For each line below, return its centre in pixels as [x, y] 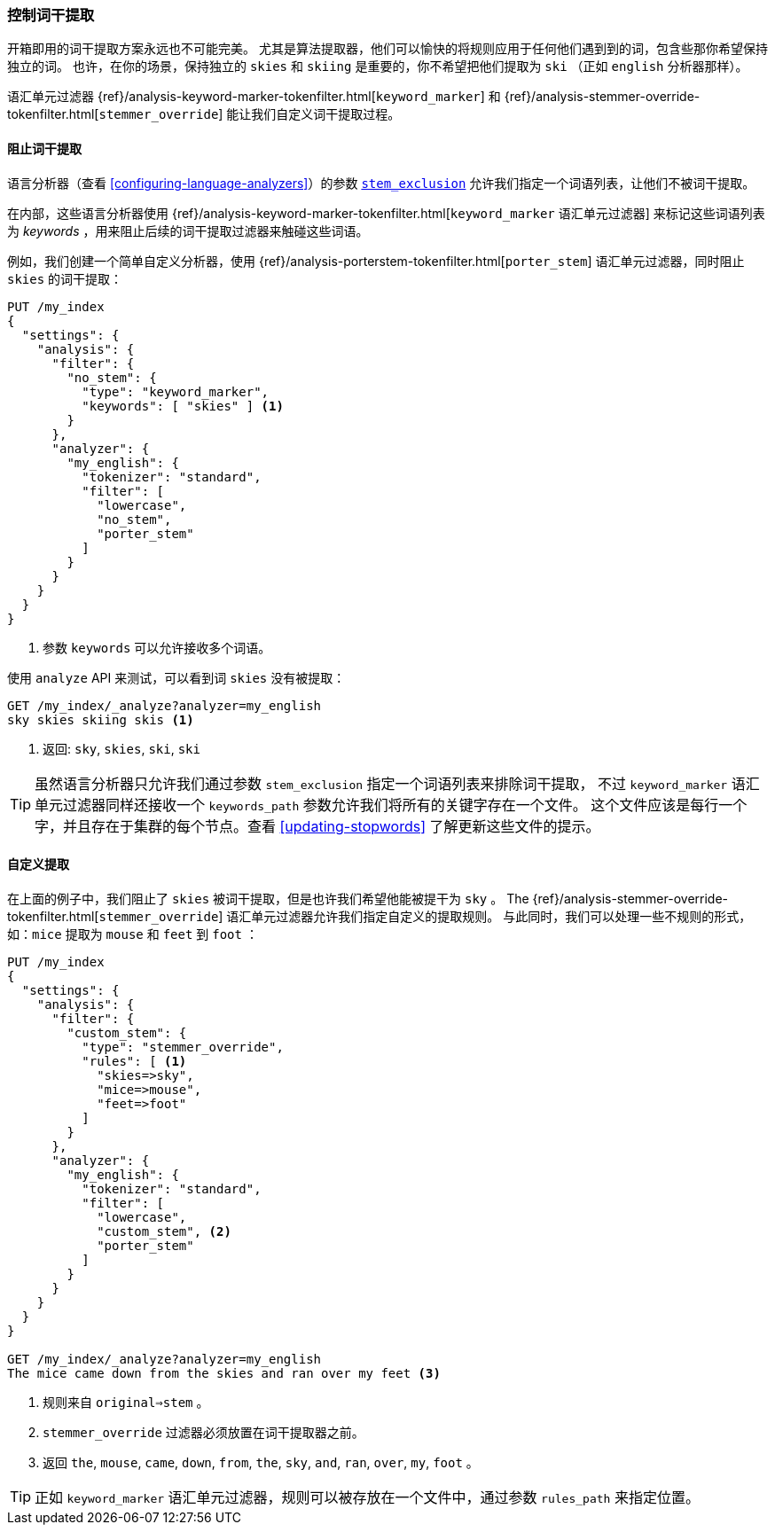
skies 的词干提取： [65, 278]
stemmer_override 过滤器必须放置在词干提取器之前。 [204, 1432]
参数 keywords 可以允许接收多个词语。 [157, 647]
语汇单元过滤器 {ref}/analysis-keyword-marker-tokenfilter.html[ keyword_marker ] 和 [254, 97]
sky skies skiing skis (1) [101, 719]
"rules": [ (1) [134, 1061]
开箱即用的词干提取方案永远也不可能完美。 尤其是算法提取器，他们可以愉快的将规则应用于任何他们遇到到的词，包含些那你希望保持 [387, 49]
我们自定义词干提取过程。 [326, 114]
